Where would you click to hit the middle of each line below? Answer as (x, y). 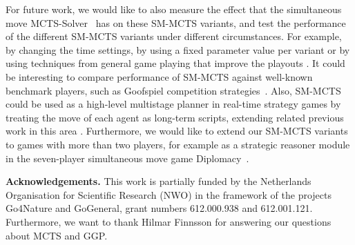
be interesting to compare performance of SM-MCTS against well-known (159, 76)
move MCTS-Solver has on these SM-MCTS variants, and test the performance (176, 22)
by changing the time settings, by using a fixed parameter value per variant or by (178, 49)
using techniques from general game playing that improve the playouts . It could (175, 63)
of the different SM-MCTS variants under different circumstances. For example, (174, 36)
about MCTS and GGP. (57, 235)
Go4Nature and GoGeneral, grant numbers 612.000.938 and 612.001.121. (159, 208)
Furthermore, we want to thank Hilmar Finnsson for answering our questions (169, 221)
